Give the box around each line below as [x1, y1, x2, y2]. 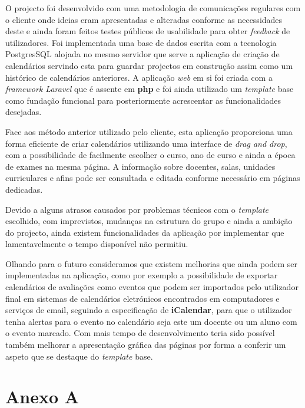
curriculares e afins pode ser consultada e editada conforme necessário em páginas [5, 172, 300, 184]
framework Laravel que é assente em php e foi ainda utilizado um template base [5, 83, 294, 95]
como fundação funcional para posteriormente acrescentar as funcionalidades [5, 94, 281, 106]
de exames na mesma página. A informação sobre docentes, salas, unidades [5, 160, 276, 172]
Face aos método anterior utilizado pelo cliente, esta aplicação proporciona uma [5, 125, 293, 137]
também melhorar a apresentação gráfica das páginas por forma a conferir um [5, 338, 286, 351]
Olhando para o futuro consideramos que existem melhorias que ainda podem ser [5, 257, 298, 269]
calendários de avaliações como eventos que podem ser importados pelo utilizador [5, 281, 299, 293]
